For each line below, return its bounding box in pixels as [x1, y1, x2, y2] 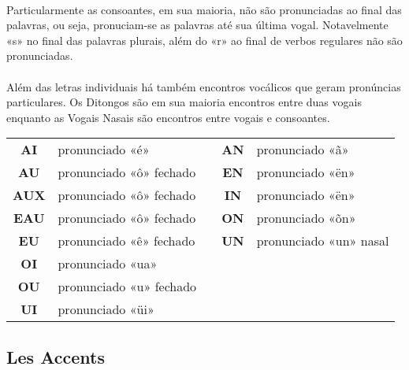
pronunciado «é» [58, 140, 150, 159]
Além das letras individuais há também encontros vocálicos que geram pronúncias [6, 78, 401, 94]
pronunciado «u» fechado [58, 277, 197, 296]
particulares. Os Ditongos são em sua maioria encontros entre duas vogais [6, 94, 362, 110]
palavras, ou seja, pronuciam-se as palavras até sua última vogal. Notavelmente [6, 17, 389, 33]
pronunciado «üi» [58, 300, 154, 319]
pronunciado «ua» [58, 254, 158, 273]
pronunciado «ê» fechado [58, 231, 195, 250]
